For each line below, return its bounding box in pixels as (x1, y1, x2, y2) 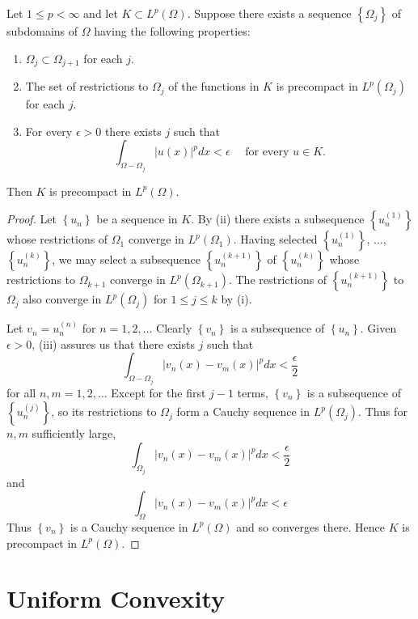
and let (83, 5, 118, 21)
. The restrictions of (228, 271, 327, 288)
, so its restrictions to (51, 403, 157, 420)
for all (6, 384, 36, 401)
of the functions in (168, 78, 260, 95)
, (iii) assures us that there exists (32, 335, 195, 352)
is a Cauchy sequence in (70, 518, 188, 535)
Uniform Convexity (6, 582, 226, 615)
